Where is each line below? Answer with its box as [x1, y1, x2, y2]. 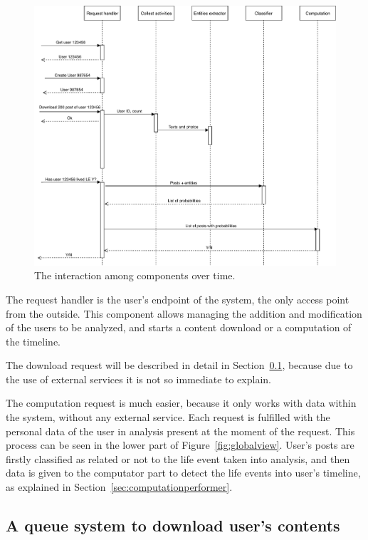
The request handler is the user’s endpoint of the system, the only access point [6, 291, 349, 306]
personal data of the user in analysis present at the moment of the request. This [6, 423, 355, 438]
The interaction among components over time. [34, 268, 236, 283]
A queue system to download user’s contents [6, 514, 340, 536]
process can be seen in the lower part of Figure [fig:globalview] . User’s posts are [6, 437, 354, 452]
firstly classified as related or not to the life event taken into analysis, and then [6, 451, 350, 466]
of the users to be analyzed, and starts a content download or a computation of [6, 320, 352, 335]
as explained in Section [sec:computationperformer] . [6, 479, 233, 494]
